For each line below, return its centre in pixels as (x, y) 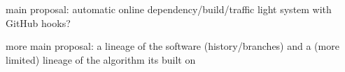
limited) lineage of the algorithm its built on (101, 59)
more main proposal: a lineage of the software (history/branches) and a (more (172, 46)
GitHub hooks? (38, 22)
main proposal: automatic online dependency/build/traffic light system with (169, 9)
